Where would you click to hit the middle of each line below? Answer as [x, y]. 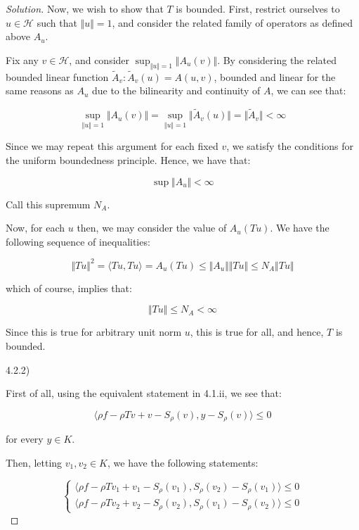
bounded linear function [57, 76]
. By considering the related [277, 59]
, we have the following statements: [183, 462]
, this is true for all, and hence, [257, 332]
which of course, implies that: [69, 288]
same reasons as [40, 90]
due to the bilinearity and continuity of [176, 90]
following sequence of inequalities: [78, 241]
